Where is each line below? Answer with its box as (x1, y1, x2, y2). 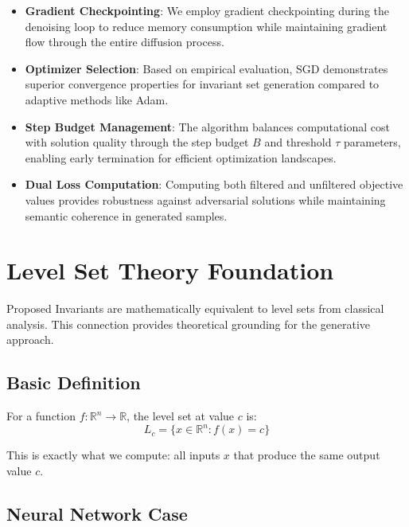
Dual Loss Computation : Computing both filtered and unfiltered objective (25, 176, 403, 193)
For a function (6, 408, 76, 424)
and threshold (264, 134, 332, 150)
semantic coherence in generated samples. (25, 207, 228, 224)
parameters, (343, 134, 401, 150)
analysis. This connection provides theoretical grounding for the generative (6, 315, 371, 332)
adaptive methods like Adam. (25, 91, 169, 107)
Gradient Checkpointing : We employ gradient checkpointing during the (25, 2, 390, 18)
